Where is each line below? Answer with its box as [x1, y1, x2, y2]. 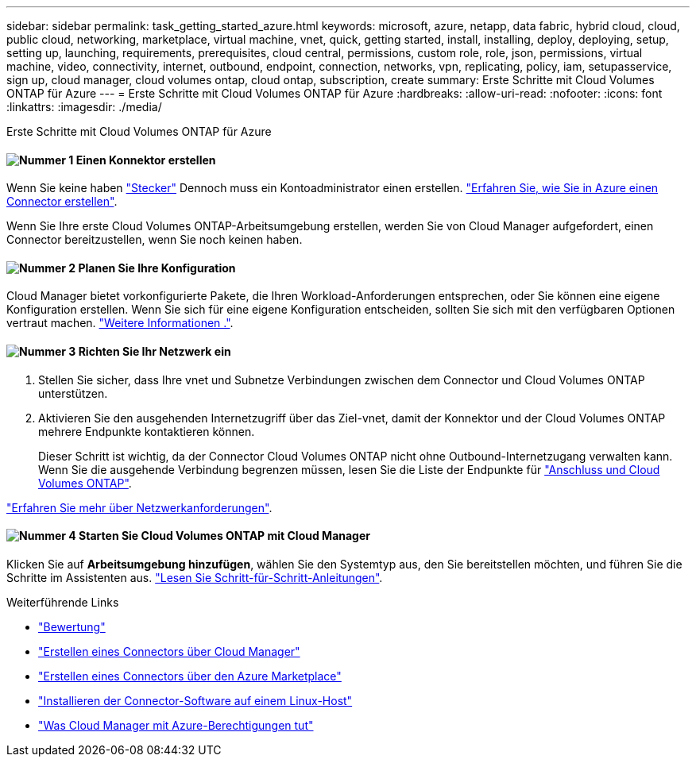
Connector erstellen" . [6, 195, 118, 209]
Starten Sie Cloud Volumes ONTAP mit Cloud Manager [79, 529, 370, 543]
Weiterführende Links [6, 595, 119, 609]
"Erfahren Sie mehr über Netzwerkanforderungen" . [6, 500, 273, 514]
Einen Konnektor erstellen [75, 152, 216, 167]
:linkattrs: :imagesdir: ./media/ [6, 100, 162, 114]
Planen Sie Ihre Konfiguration [78, 260, 236, 275]
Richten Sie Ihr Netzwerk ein [78, 345, 231, 359]
